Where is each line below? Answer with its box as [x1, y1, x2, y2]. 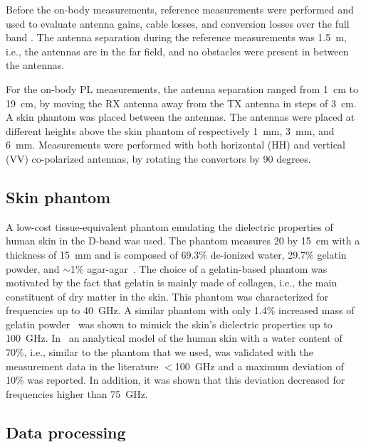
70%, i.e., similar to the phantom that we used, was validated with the [6, 345, 313, 360]
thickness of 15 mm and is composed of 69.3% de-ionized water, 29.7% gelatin [6, 247, 347, 262]
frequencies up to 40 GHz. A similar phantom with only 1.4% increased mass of [6, 303, 355, 318]
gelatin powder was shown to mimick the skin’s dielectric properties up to [6, 316, 333, 331]
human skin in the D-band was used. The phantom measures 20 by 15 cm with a [6, 233, 360, 248]
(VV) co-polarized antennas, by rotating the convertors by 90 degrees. [6, 151, 311, 166]
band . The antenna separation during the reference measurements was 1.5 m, [6, 30, 347, 45]
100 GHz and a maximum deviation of [174, 358, 344, 373]
